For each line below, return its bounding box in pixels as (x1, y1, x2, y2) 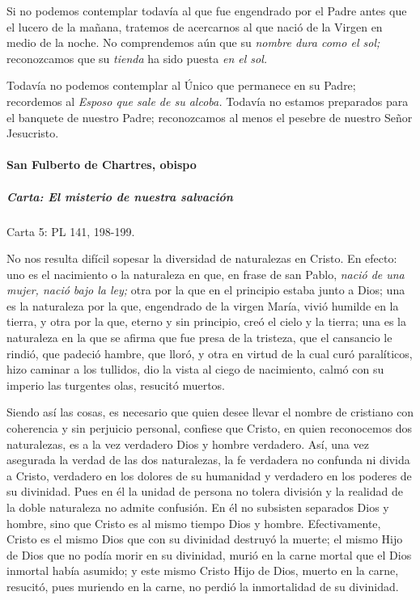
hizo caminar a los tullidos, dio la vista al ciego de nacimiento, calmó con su (6, 361, 384, 378)
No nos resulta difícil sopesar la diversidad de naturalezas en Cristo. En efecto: (6, 250, 397, 267)
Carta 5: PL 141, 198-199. (6, 222, 135, 239)
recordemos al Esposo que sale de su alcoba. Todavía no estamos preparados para (6, 92, 409, 109)
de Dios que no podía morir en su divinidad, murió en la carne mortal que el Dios (6, 546, 412, 563)
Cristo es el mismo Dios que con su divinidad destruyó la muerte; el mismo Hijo (6, 530, 403, 547)
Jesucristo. (6, 125, 59, 142)
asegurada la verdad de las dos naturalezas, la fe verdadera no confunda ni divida (6, 451, 410, 468)
